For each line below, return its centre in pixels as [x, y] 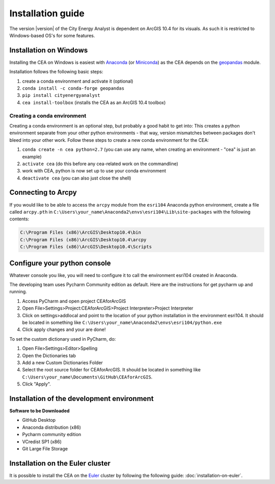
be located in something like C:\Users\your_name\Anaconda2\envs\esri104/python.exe [122, 322]
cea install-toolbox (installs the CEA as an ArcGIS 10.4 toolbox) [94, 103]
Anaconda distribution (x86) [52, 427]
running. [18, 292]
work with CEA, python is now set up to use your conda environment [94, 171]
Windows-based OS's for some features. [52, 35]
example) [32, 157]
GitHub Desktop [39, 420]
